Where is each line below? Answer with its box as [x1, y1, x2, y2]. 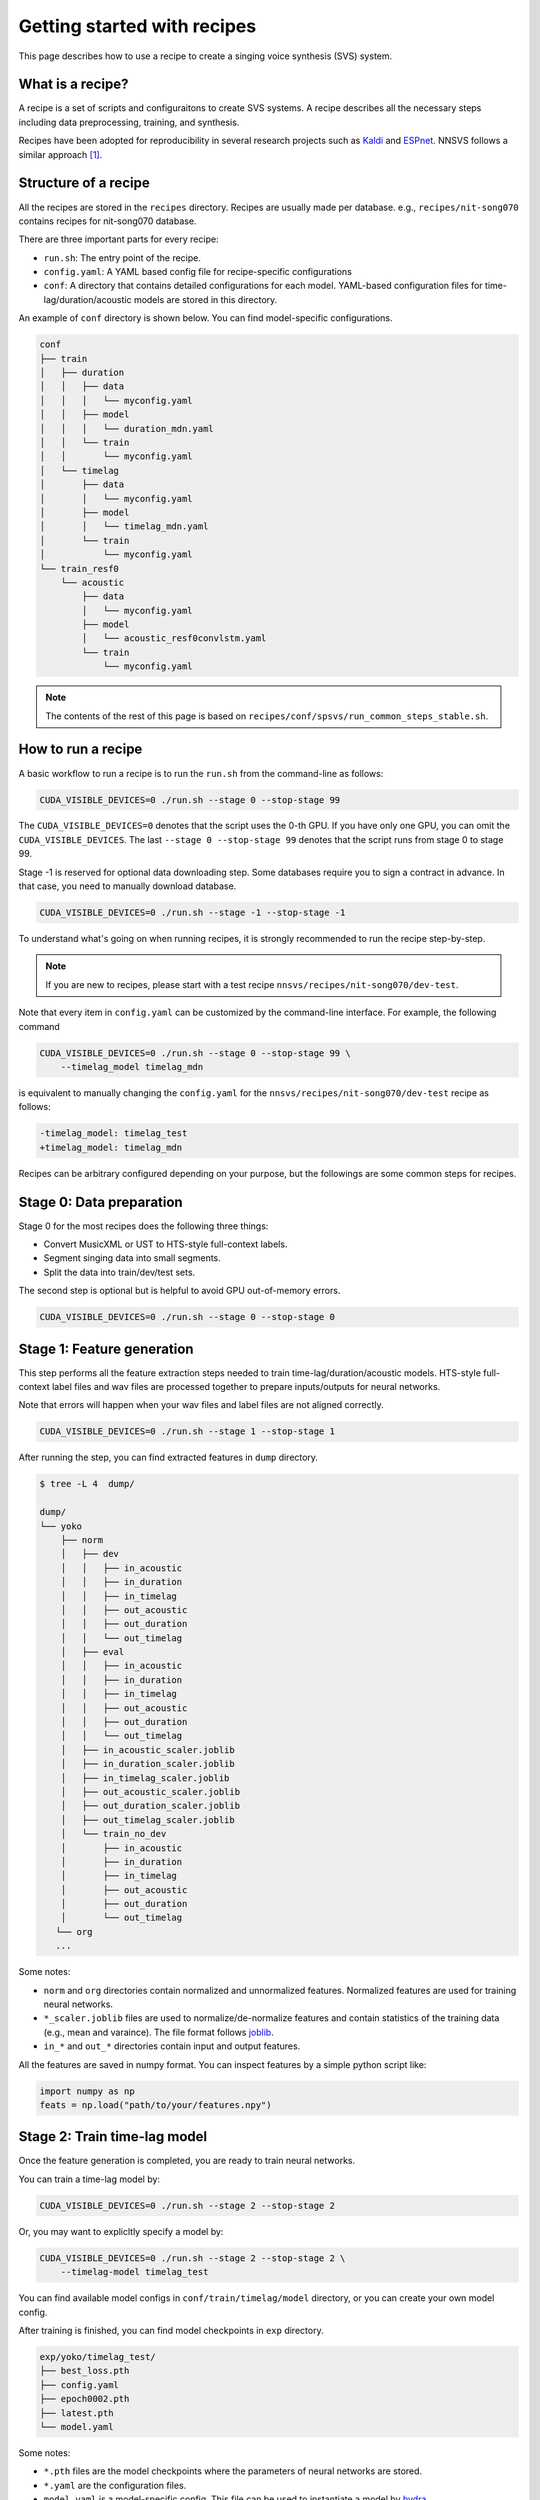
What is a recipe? [18, 76, 129, 93]
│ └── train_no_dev [60, 1828, 167, 1840]
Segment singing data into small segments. [43, 1252, 222, 1264]
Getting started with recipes [18, 15, 257, 37]
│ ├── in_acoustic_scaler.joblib [60, 1744, 235, 1755]
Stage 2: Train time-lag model [18, 2128, 208, 2145]
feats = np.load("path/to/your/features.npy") [39, 2099, 272, 2110]
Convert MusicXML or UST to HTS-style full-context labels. [43, 1238, 288, 1250]
